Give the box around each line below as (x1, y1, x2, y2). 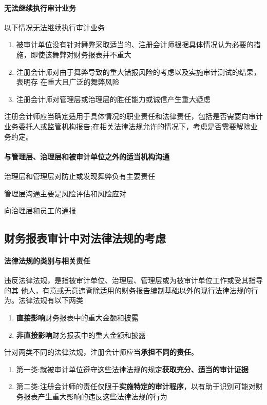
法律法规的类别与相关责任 (4, 255, 90, 266)
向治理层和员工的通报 (4, 205, 76, 216)
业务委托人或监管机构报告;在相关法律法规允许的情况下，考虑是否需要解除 (4, 120, 251, 131)
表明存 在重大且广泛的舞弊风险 (16, 76, 120, 87)
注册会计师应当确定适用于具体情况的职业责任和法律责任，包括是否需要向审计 (4, 111, 263, 121)
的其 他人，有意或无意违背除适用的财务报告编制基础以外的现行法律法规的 (4, 285, 251, 295)
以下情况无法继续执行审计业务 (4, 22, 105, 32)
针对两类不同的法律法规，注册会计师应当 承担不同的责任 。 (4, 347, 198, 357)
